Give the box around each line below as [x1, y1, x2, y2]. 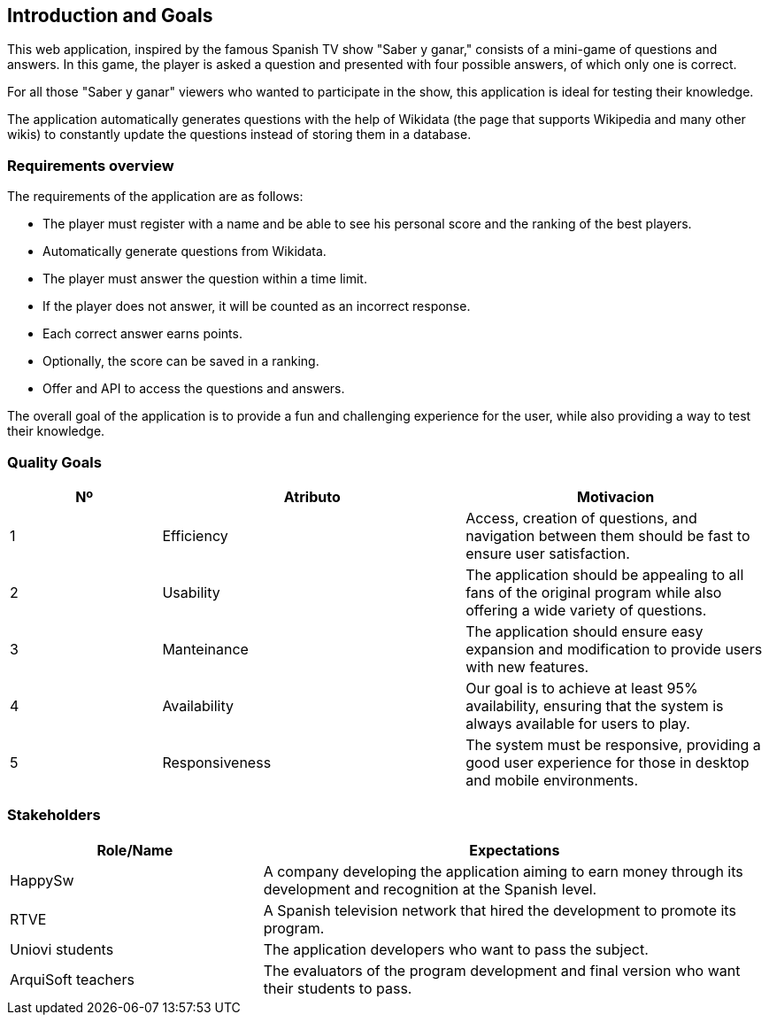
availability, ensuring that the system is [465, 696, 724, 715]
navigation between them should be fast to [465, 526, 750, 545]
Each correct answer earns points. [42, 326, 242, 342]
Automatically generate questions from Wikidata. [42, 244, 327, 259]
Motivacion [577, 487, 655, 506]
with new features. [465, 657, 589, 676]
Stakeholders [7, 806, 101, 825]
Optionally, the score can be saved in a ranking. [42, 353, 319, 369]
